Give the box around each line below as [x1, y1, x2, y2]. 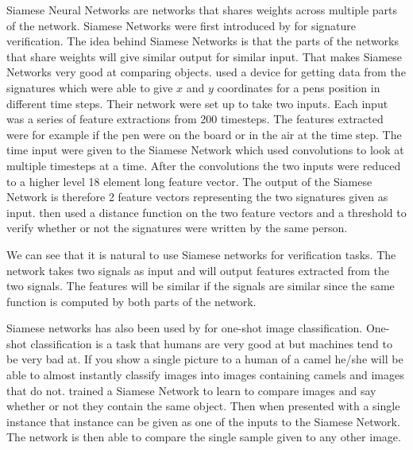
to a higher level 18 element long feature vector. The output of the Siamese [6, 173, 372, 189]
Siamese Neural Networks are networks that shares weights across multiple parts [6, 2, 398, 17]
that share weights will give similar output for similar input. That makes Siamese [6, 48, 402, 64]
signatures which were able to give [6, 79, 173, 95]
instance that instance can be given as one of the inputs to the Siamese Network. [6, 413, 400, 429]
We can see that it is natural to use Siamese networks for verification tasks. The [6, 246, 396, 262]
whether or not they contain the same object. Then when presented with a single [6, 398, 400, 414]
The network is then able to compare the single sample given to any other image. [6, 429, 401, 445]
